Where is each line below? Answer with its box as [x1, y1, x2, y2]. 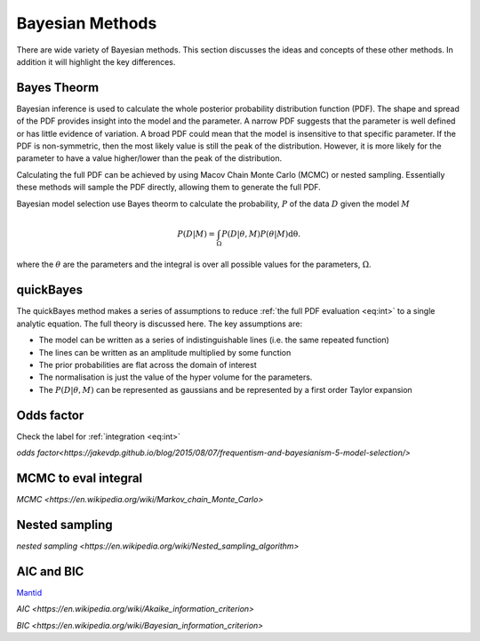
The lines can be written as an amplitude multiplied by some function [38, 347, 292, 357]
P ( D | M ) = [177, 228, 215, 239]
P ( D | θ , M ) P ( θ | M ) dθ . [221, 228, 301, 239]
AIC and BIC [16, 564, 84, 579]
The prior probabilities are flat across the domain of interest [38, 359, 257, 370]
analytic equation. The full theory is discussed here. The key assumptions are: [16, 318, 302, 329]
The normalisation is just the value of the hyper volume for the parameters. [38, 372, 313, 382]
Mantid [16, 587, 43, 597]
